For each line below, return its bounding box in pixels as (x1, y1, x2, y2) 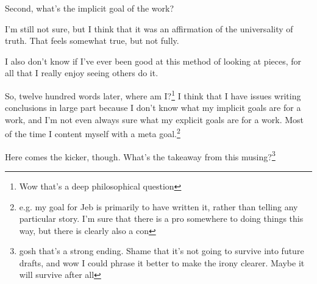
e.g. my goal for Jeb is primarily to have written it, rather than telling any (19, 200, 298, 213)
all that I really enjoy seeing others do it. (5, 66, 158, 79)
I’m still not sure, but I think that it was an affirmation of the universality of (5, 22, 293, 35)
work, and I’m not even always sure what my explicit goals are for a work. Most (5, 113, 304, 126)
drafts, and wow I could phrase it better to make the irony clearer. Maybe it (19, 256, 305, 269)
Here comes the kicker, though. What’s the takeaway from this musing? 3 (5, 148, 276, 163)
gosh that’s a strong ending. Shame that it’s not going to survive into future (19, 244, 304, 257)
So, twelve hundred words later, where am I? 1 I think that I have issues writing (5, 87, 301, 102)
